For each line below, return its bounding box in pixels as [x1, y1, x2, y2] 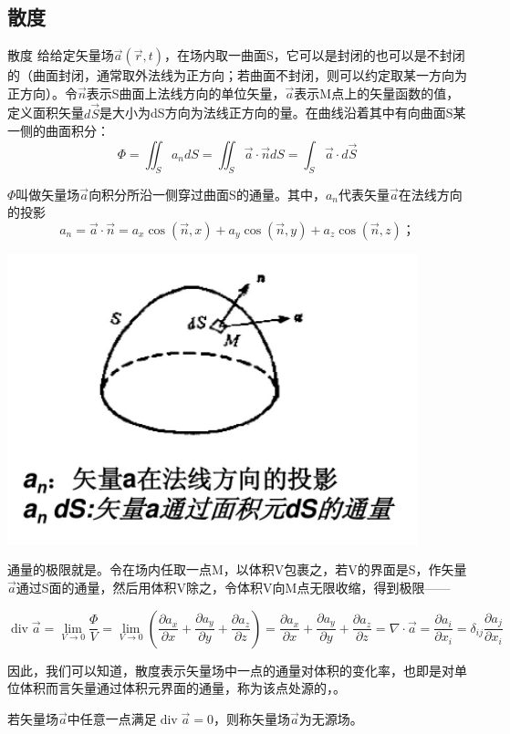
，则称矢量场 [213, 708, 291, 728]
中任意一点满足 [67, 708, 157, 728]
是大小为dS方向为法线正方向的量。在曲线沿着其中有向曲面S [99, 103, 453, 122]
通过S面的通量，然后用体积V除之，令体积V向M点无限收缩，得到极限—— [16, 577, 451, 596]
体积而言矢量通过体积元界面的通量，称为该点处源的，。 [19, 678, 346, 698]
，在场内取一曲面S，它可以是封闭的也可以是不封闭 [164, 46, 465, 65]
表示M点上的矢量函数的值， [294, 83, 460, 102]
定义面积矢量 [7, 103, 84, 122]
